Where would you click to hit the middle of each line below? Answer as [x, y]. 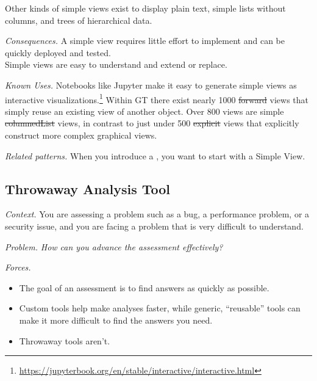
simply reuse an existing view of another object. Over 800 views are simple [144, 111]
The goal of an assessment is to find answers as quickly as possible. [144, 287]
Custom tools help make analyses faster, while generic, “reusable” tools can [160, 308]
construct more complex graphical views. [81, 135]
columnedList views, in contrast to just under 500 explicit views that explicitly [152, 123]
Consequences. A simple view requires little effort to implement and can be [145, 41]
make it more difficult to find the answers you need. [116, 320]
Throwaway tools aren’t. [65, 340]
